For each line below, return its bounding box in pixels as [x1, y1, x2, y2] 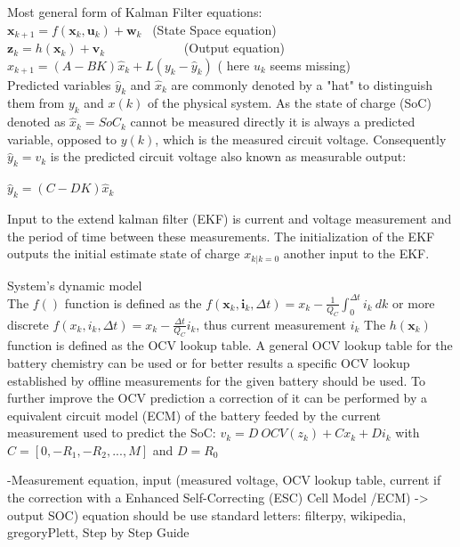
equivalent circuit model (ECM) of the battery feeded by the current [7, 405, 381, 424]
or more [392, 293, 435, 312]
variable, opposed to [7, 129, 117, 148]
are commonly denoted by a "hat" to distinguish [171, 75, 432, 94]
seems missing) [270, 55, 351, 74]
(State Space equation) [152, 20, 277, 38]
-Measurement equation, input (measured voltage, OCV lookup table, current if [7, 470, 441, 489]
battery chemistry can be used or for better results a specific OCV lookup [7, 353, 410, 371]
